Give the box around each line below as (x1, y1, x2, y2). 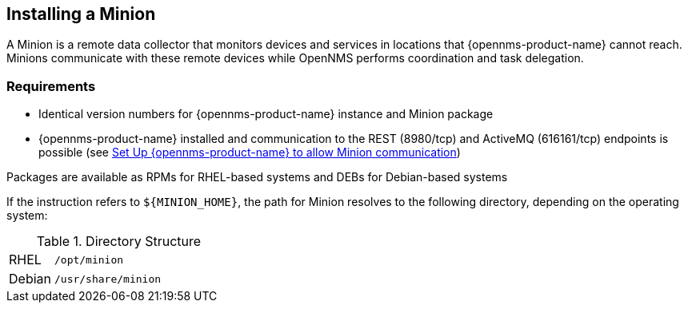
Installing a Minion (6, 4, 156, 24)
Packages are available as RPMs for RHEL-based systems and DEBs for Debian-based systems (6, 170, 508, 184)
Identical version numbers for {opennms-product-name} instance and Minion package (38, 107, 494, 121)
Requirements (6, 77, 96, 94)
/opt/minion (54, 253, 124, 266)
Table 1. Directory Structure (36, 233, 202, 250)
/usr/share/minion (54, 272, 162, 285)
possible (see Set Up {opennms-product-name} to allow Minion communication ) (38, 145, 461, 160)
